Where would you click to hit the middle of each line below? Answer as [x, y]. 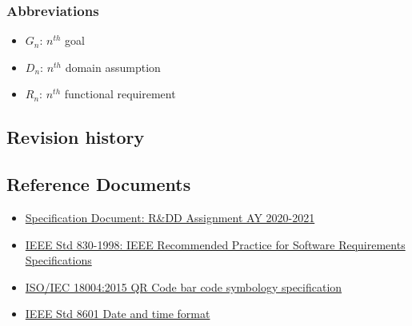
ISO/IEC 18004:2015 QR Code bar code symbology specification [184, 286]
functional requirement [120, 94]
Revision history [76, 137]
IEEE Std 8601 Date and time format [118, 314]
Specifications [58, 260]
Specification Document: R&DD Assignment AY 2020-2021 [170, 217]
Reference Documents [99, 184]
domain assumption [113, 67]
